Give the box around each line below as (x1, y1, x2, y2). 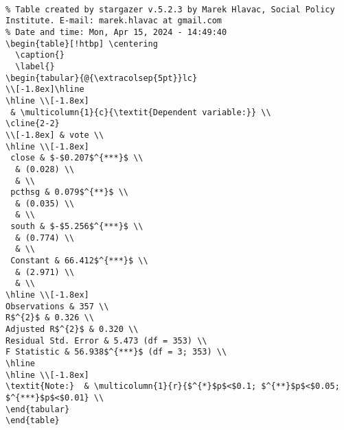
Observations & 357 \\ (5, 301, 109, 311)
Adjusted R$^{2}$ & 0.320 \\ (5, 324, 139, 335)
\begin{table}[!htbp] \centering (5, 38, 158, 49)
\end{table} (5, 416, 60, 426)
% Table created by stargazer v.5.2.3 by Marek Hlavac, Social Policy (5, 4, 335, 14)
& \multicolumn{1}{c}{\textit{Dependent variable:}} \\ (10, 107, 271, 117)
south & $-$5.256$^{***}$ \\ (10, 222, 144, 232)
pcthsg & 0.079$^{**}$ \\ (10, 187, 128, 198)
